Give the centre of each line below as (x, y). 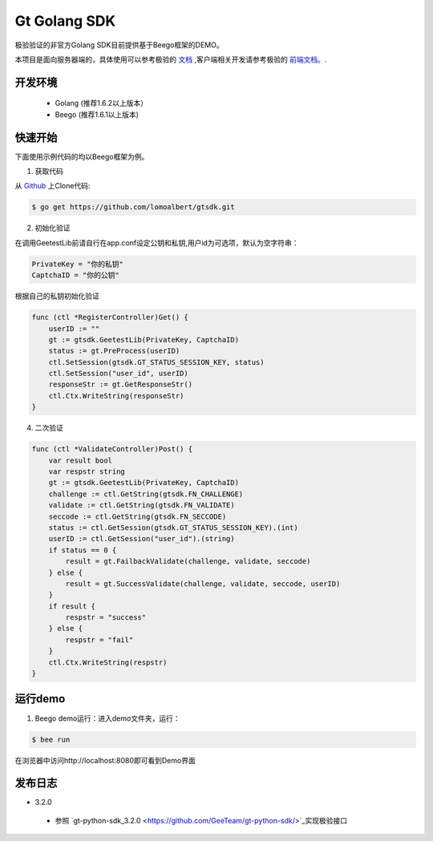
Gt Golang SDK (65, 21)
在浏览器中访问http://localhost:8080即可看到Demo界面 (105, 760)
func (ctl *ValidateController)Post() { (112, 449)
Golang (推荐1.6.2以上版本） (101, 103)
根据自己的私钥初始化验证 (57, 296)
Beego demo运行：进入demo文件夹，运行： (107, 718)
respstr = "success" (106, 618)
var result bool (80, 460)
